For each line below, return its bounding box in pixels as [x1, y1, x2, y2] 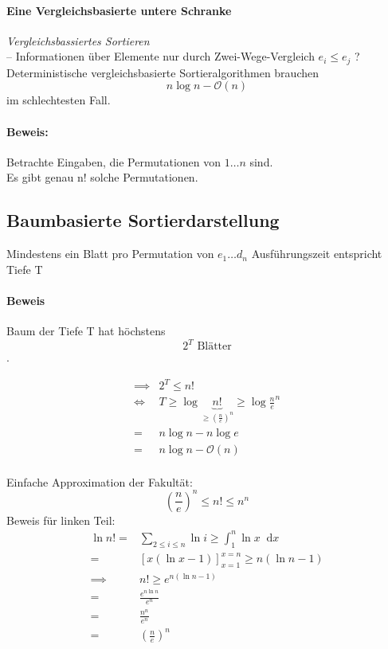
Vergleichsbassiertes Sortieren [6, 32, 150, 49]
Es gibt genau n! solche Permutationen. [6, 169, 198, 186]
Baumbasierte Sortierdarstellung [6, 208, 280, 233]
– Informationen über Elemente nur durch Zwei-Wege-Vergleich [6, 48, 315, 65]
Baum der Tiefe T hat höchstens [6, 323, 166, 339]
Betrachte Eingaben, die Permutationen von [6, 153, 221, 170]
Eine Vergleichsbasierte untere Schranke [6, 2, 232, 18]
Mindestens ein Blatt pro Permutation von [6, 245, 214, 262]
